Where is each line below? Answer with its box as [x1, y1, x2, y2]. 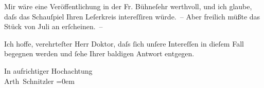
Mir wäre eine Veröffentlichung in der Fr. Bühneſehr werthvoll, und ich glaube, [4, 1, 252, 11]
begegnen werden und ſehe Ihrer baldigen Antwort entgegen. [4, 48, 195, 59]
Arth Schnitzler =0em [4, 75, 75, 86]
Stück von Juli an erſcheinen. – [4, 21, 103, 32]
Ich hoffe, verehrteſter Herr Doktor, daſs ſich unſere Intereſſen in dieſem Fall [4, 38, 244, 49]
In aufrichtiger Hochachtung [4, 65, 93, 76]
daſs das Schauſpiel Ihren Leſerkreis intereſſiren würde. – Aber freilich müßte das [4, 11, 260, 21]
